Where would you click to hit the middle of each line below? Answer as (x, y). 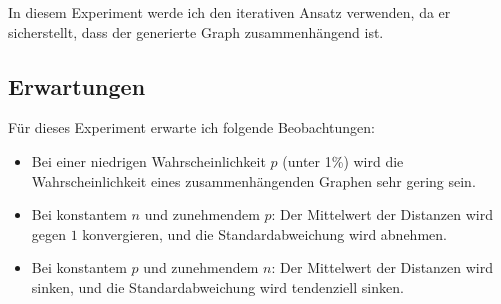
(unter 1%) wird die (343, 160)
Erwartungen (77, 85)
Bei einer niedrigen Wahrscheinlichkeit (148, 160)
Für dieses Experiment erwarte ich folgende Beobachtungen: (191, 127)
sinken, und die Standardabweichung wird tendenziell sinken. (217, 286)
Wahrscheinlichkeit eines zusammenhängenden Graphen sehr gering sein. (253, 180)
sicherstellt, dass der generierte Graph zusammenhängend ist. (196, 31)
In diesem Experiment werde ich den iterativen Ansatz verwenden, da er (229, 12)
